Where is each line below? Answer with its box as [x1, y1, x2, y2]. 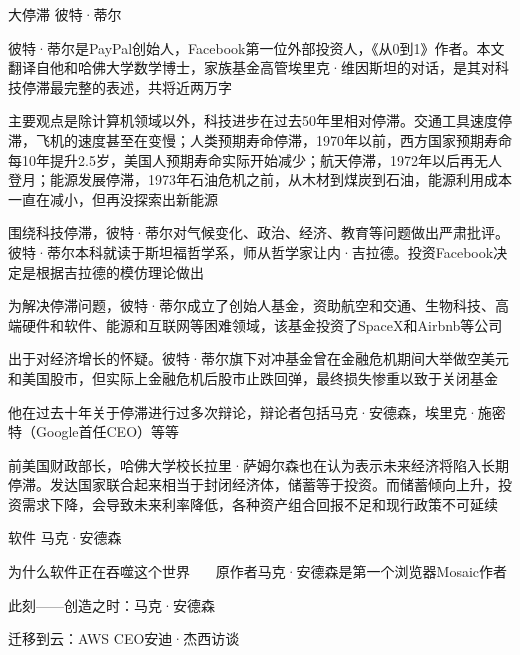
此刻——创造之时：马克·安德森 [8, 594, 215, 615]
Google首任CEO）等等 [35, 421, 180, 442]
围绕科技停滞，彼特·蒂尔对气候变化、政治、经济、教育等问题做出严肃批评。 [8, 222, 509, 243]
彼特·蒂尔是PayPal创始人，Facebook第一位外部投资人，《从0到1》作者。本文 [8, 37, 505, 58]
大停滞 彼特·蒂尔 [8, 4, 122, 24]
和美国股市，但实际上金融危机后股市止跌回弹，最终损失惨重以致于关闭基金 [8, 367, 498, 388]
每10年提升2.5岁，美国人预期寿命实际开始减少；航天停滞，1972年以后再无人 [8, 149, 502, 170]
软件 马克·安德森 [8, 527, 122, 548]
